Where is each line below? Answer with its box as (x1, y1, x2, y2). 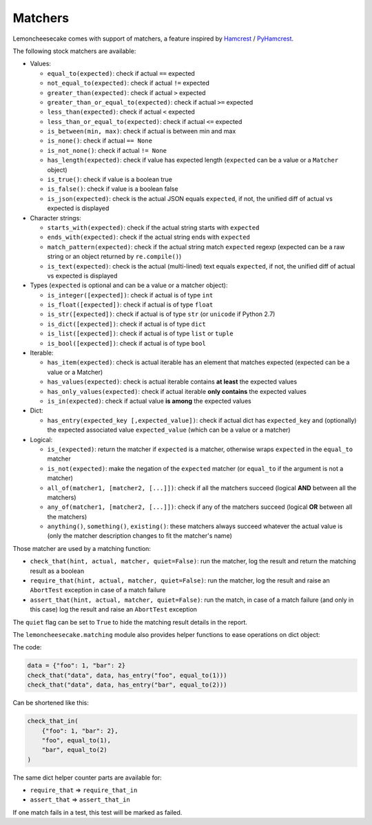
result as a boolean (30, 567, 85, 575)
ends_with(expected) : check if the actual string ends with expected (47, 233, 251, 241)
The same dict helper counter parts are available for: (12, 773, 162, 782)
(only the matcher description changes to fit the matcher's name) (47, 532, 232, 540)
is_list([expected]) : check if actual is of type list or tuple (47, 329, 234, 337)
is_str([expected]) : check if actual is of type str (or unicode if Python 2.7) (47, 310, 276, 318)
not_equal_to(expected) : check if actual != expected (47, 79, 210, 87)
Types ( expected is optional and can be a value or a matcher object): (30, 281, 228, 289)
